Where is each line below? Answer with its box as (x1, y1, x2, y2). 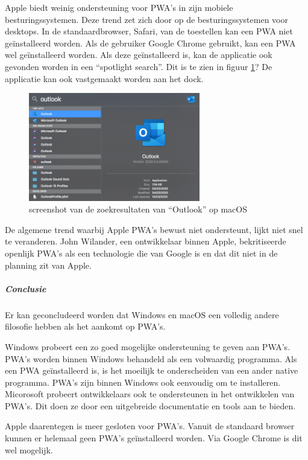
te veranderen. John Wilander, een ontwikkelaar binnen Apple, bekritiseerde (5, 235, 286, 248)
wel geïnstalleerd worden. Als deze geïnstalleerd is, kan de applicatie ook (5, 48, 272, 61)
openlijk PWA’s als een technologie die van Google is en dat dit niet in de (5, 246, 278, 259)
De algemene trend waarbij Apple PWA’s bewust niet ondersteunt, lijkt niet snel (5, 223, 303, 235)
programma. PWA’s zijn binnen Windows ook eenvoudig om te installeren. (5, 375, 281, 388)
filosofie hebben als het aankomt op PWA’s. (5, 320, 166, 333)
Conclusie (5, 282, 46, 295)
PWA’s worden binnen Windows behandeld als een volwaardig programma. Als (5, 352, 297, 365)
